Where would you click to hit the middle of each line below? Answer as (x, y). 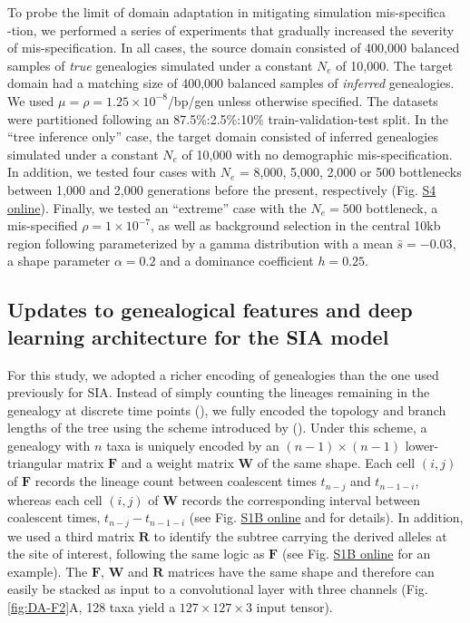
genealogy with (49, 445)
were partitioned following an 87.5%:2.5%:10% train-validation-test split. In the (228, 118)
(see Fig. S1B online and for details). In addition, (326, 517)
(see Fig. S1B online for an (356, 554)
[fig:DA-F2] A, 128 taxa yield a (92, 606)
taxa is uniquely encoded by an (193, 445)
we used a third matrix (71, 535)
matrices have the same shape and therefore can (301, 571)
